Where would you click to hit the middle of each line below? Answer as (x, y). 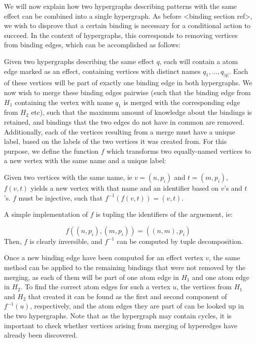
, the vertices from (204, 287)
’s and (233, 188)
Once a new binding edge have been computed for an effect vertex (104, 257)
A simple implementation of (46, 214)
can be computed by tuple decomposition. (180, 241)
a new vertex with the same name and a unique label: (85, 160)
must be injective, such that (60, 197)
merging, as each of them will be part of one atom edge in (91, 277)
